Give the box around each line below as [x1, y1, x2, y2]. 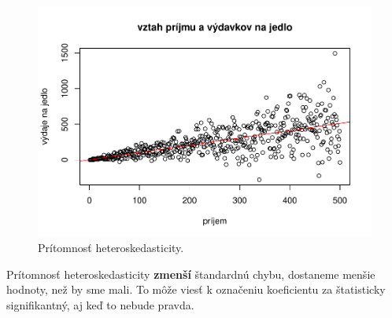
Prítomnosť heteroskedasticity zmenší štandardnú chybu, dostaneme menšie [6, 265, 375, 282]
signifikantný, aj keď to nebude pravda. [6, 296, 194, 313]
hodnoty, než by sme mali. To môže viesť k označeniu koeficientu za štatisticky [6, 281, 386, 298]
